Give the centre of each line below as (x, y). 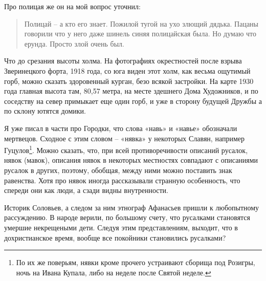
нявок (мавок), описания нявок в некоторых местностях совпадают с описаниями (131, 160)
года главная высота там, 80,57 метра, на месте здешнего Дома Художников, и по (131, 91)
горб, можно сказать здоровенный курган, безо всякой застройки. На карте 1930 (129, 81)
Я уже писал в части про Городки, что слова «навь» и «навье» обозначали (121, 128)
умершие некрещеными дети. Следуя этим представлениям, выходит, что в (121, 227)
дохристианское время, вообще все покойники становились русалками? (115, 237)
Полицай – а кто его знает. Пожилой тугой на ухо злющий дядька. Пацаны (141, 23)
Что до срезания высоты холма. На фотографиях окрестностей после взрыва (123, 61)
